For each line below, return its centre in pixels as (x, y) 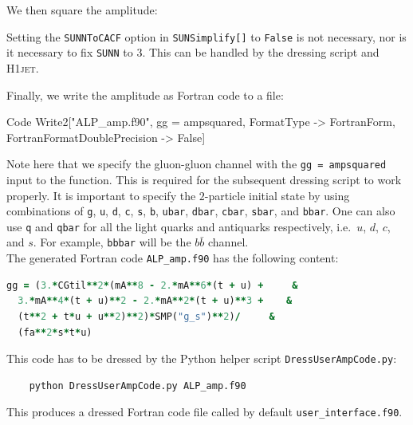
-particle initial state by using (277, 195)
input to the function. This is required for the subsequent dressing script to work (204, 179)
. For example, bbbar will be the (112, 242)
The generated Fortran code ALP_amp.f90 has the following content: (173, 258)
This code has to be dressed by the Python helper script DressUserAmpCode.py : (202, 358)
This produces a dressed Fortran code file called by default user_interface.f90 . (205, 412)
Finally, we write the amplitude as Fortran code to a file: (145, 94)
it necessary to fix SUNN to (70, 52)
